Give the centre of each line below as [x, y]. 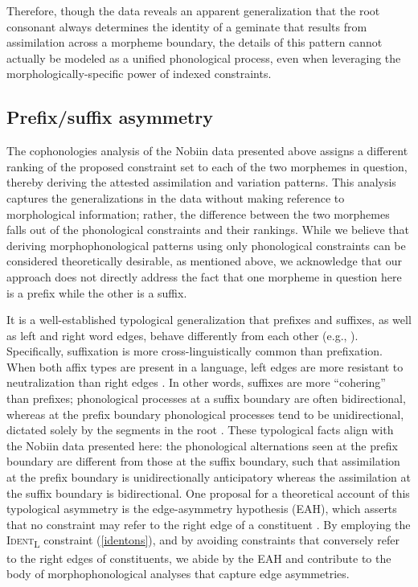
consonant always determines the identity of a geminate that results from [187, 26]
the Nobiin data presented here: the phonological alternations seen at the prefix [202, 445]
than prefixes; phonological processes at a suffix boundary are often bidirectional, [206, 398]
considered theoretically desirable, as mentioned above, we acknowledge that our [204, 261]
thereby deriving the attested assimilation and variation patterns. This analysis [201, 182]
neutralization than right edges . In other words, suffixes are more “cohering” [196, 382]
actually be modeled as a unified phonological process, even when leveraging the [204, 57]
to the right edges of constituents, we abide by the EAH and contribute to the [199, 558]
